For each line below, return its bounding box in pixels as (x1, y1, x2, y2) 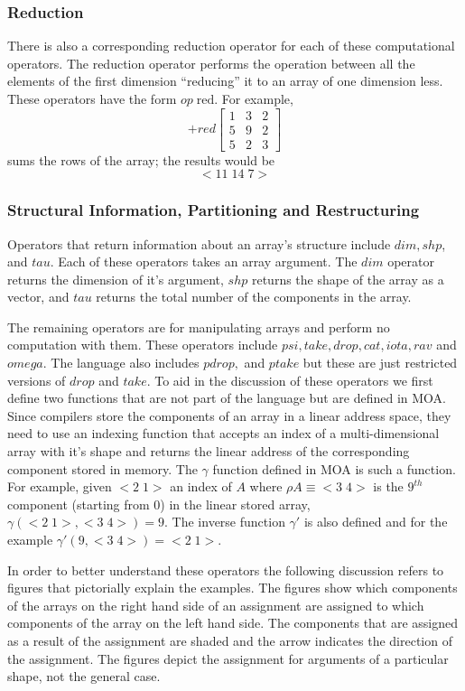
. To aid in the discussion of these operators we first (146, 370, 433, 389)
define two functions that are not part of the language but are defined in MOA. (7, 388, 446, 407)
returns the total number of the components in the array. (96, 287, 412, 306)
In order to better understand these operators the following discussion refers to (7, 560, 444, 579)
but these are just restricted (302, 353, 458, 372)
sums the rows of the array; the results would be (7, 150, 275, 169)
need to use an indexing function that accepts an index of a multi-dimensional (7, 424, 440, 443)
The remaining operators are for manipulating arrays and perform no (7, 317, 390, 336)
